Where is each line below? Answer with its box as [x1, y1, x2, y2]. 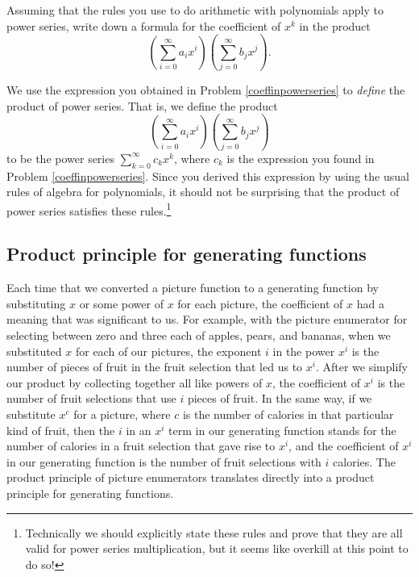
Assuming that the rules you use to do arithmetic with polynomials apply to [6, 2, 384, 18]
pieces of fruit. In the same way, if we [187, 390, 372, 407]
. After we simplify [315, 358, 408, 375]
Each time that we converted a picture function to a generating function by [6, 279, 379, 296]
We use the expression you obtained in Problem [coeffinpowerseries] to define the [6, 81, 405, 98]
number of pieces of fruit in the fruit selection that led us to [6, 358, 303, 375]
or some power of [79, 295, 164, 311]
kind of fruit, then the [6, 421, 115, 438]
